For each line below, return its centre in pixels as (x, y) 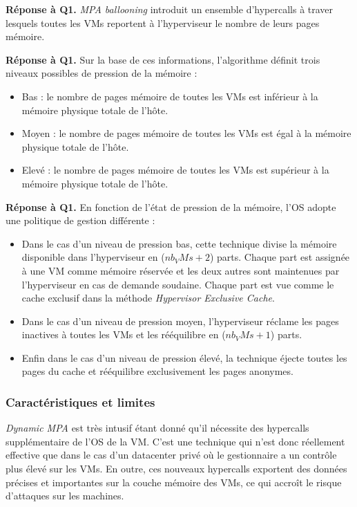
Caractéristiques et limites (80, 402)
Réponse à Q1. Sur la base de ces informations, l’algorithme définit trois (163, 59)
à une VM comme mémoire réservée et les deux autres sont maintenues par (181, 270)
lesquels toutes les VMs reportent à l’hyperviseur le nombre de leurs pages (163, 22)
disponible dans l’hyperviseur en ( (93, 257)
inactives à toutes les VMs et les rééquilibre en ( (124, 334)
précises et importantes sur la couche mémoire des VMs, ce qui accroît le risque (174, 482)
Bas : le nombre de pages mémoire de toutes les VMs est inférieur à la (170, 96)
